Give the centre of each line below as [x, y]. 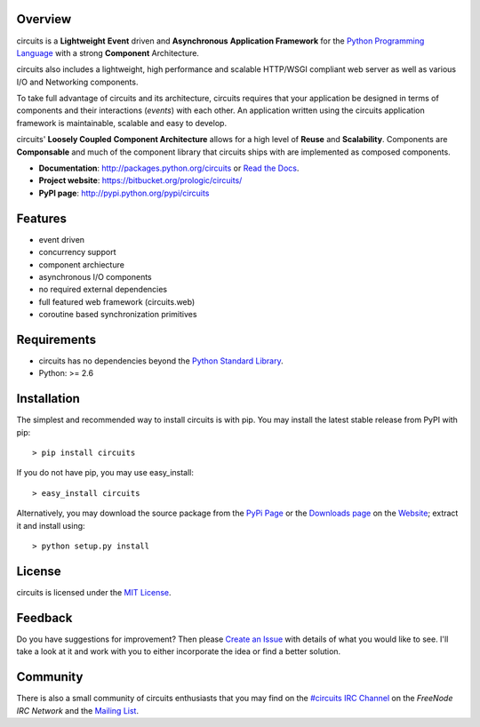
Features [41, 218]
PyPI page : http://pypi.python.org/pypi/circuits [124, 193]
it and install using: [51, 525]
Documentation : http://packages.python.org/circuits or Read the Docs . [169, 168]
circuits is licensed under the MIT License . [94, 592]
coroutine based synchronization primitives [118, 315]
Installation [48, 399]
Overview [44, 19]
